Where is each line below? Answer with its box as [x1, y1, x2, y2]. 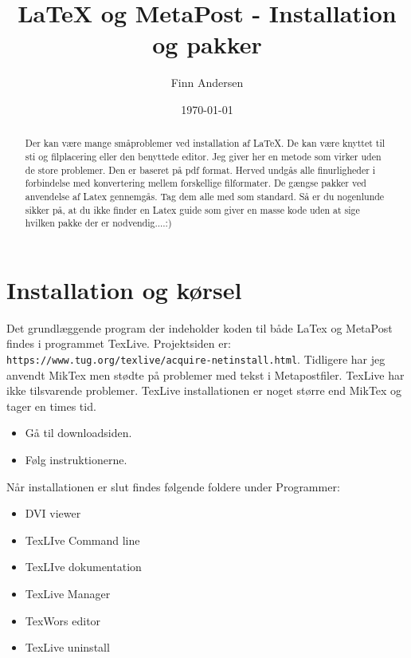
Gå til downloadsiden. [25, 424, 132, 441]
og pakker [152, 28, 262, 61]
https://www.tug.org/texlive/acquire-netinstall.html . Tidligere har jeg [6, 351, 386, 368]
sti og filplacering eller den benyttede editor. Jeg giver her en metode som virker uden [25, 149, 382, 163]
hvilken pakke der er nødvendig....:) [25, 216, 172, 230]
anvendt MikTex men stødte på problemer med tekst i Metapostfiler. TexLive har [6, 366, 405, 383]
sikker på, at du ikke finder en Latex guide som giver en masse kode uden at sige [25, 203, 360, 216]
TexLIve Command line [25, 531, 140, 548]
